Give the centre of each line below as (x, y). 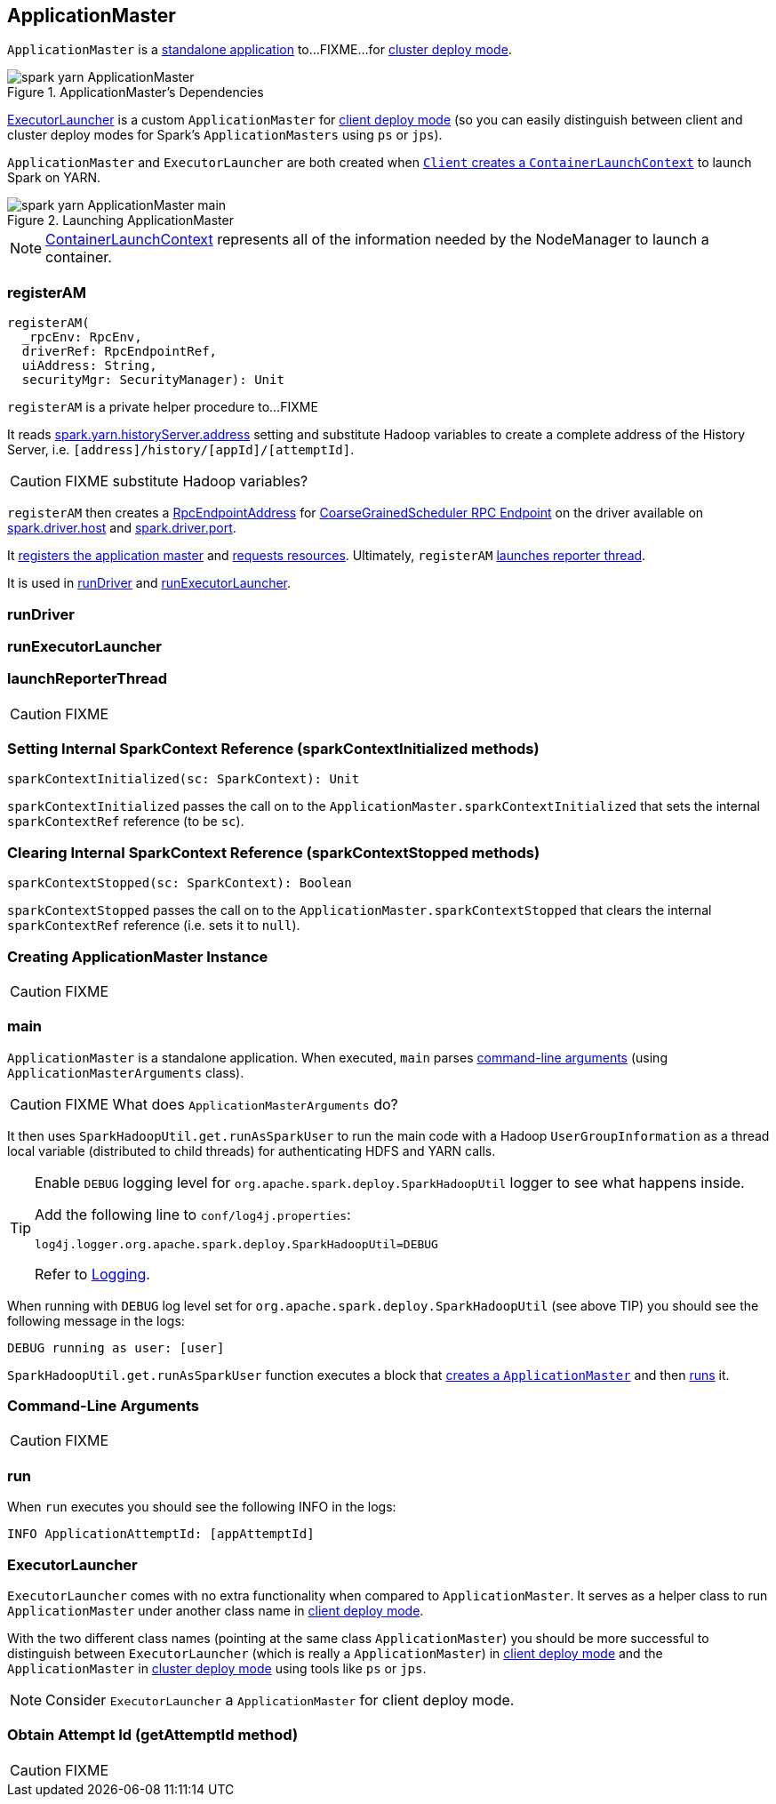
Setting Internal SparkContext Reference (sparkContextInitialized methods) (273, 749)
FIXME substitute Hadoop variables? (187, 481)
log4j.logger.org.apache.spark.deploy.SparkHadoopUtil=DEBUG (236, 1244)
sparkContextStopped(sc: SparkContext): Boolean (180, 883)
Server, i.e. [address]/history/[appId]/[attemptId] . (181, 450)
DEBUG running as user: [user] (116, 1347)
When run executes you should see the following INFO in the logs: (202, 1507)
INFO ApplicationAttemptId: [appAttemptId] (161, 1534)
